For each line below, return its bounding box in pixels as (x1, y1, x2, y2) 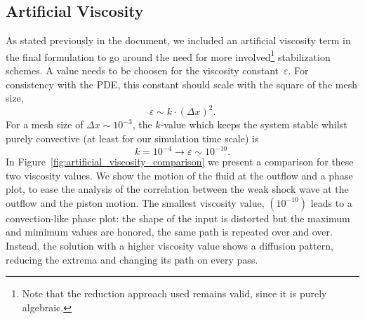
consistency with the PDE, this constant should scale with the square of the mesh (6, 76, 357, 91)
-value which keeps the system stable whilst (160, 117, 347, 132)
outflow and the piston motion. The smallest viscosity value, (6, 195, 265, 210)
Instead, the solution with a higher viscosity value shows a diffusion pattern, (6, 238, 333, 252)
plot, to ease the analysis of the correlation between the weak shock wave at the (6, 182, 349, 196)
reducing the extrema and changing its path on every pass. (6, 252, 258, 266)
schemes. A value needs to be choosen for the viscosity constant (6, 63, 279, 78)
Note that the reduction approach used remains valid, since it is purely (22, 286, 327, 301)
